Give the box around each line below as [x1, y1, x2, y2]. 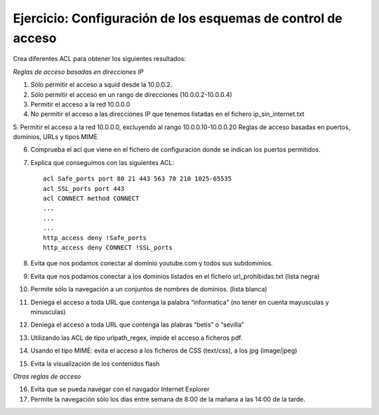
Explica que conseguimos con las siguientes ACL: [30, 158, 175, 166]
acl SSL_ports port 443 [43, 185, 125, 192]
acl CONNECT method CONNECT [43, 195, 140, 203]
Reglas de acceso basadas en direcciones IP [13, 67, 144, 76]
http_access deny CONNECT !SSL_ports [43, 243, 173, 251]
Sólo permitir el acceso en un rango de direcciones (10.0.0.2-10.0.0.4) [30, 90, 233, 98]
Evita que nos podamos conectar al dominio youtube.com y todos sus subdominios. [30, 259, 273, 268]
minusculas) [30, 308, 66, 316]
